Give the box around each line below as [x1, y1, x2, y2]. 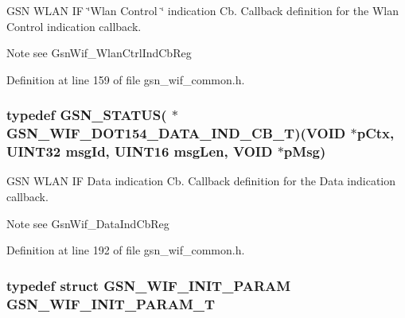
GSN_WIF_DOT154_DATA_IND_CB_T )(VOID [6, 123, 346, 143]
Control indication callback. [6, 17, 142, 34]
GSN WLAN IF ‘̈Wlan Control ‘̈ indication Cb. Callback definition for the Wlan [6, 2, 399, 18]
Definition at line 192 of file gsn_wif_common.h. [6, 242, 245, 258]
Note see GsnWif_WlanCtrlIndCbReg [6, 45, 192, 61]
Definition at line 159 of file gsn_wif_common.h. [6, 71, 245, 87]
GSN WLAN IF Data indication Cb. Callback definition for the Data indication [6, 173, 396, 189]
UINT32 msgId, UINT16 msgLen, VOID [6, 142, 273, 161]
